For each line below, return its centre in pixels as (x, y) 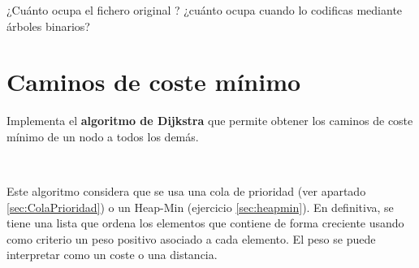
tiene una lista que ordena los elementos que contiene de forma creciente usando (205, 223)
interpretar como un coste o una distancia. (112, 255)
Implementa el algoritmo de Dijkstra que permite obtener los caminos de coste (210, 121)
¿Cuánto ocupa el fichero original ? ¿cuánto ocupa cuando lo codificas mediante (205, 10)
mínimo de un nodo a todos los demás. (103, 136)
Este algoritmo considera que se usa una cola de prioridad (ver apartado (186, 191)
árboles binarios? (48, 26)
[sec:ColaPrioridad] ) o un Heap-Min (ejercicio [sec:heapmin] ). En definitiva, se (200, 207)
